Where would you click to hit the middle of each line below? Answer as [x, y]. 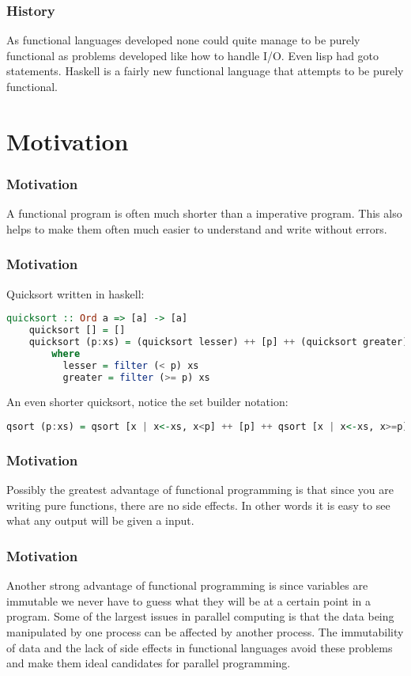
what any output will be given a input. [100, 520]
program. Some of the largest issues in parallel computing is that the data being [200, 616]
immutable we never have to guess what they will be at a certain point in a [189, 600]
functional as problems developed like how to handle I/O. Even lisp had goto [193, 55]
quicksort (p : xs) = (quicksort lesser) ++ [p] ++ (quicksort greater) [219, 342]
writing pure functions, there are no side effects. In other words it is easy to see [198, 505]
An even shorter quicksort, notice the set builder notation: [147, 402]
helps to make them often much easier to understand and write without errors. [197, 228]
